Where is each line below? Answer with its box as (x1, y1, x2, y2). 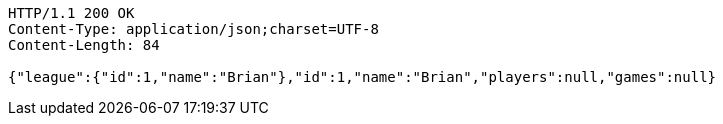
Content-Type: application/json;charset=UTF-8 (8, 21, 379, 37)
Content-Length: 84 (8, 37, 160, 53)
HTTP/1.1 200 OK (8, 5, 135, 21)
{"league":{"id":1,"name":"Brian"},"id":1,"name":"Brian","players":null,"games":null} (8, 69, 717, 85)
